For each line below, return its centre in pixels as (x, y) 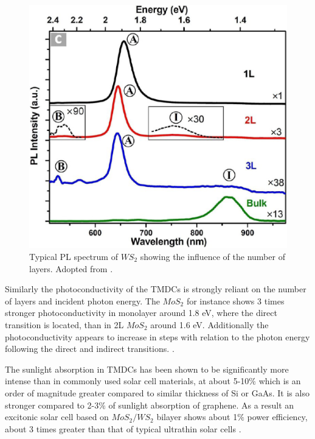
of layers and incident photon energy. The (82, 300)
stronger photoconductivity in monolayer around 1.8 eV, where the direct (141, 313)
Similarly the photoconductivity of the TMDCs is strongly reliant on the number (156, 289)
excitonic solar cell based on (57, 417)
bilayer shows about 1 (197, 417)
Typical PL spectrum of (74, 256)
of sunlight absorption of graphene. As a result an (201, 405)
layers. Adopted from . (71, 268)
